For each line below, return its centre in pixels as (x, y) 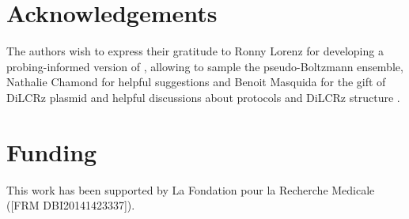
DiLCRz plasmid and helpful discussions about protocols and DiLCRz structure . (203, 97)
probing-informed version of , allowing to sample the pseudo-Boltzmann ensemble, (205, 66)
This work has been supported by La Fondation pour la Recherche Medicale (191, 189)
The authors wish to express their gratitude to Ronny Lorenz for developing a (195, 51)
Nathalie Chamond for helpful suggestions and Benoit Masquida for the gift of (196, 82)
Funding (52, 151)
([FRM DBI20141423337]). (71, 205)
